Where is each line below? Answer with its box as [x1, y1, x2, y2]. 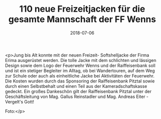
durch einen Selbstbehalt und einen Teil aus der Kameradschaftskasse [5, 83, 147, 89]
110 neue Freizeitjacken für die [19, 3, 145, 15]
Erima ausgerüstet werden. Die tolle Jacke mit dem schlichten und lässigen [5, 57, 157, 63]
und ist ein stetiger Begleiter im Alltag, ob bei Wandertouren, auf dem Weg [5, 67, 155, 74]
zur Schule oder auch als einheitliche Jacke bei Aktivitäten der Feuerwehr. [5, 73, 155, 79]
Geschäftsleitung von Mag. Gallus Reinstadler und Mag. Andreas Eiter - [5, 94, 149, 99]
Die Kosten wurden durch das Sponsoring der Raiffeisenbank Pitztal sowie [5, 78, 155, 84]
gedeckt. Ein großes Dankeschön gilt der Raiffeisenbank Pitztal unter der [5, 88, 152, 94]
